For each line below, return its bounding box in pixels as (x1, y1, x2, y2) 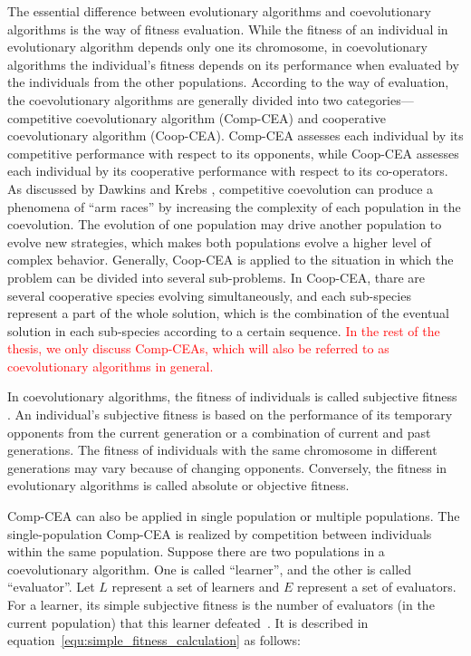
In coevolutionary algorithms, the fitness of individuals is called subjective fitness (7, 387, 457, 406)
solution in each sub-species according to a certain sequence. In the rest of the (7, 321, 440, 340)
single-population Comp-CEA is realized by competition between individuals (7, 524, 432, 543)
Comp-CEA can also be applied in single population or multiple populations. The (7, 506, 460, 526)
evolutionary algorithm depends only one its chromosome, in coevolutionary (7, 37, 428, 56)
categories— (346, 90, 414, 109)
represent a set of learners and (111, 577, 280, 596)
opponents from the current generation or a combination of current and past (7, 422, 431, 441)
